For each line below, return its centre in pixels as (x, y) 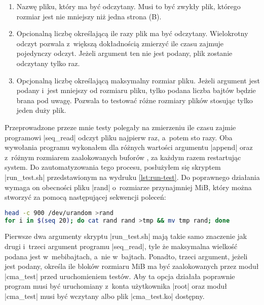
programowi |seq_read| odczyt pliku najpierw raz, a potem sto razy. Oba (119, 137)
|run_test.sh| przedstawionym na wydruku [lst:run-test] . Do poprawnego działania (132, 177)
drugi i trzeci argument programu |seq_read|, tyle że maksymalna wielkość (121, 246)
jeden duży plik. (41, 110)
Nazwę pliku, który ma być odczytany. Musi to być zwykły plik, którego (128, 6)
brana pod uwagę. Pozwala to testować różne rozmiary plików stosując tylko (135, 100)
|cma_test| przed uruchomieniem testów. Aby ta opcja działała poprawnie (120, 276)
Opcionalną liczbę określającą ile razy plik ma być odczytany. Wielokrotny (132, 33)
